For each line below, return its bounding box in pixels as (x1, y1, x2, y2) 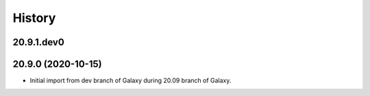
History (12, 10, 56, 25)
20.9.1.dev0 (12, 36, 64, 48)
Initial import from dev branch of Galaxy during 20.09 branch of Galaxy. (29, 76, 232, 85)
